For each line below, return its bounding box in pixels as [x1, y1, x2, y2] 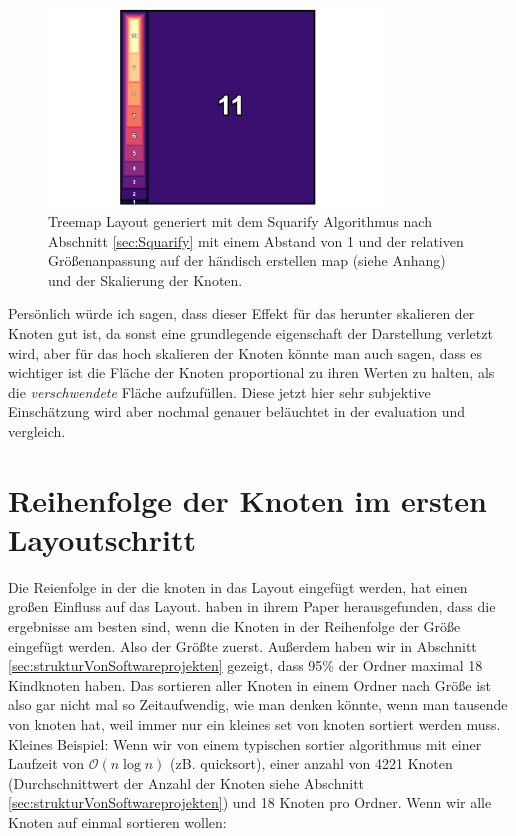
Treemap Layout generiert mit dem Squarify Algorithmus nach [48, 210, 432, 231]
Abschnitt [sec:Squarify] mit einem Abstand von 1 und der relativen [48, 230, 464, 251]
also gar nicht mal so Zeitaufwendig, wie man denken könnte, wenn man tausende [8, 694, 508, 715]
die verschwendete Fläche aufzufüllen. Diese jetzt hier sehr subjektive [8, 381, 431, 402]
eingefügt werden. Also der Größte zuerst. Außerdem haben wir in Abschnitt [8, 635, 477, 656]
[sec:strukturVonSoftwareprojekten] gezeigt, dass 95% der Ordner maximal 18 [8, 655, 483, 676]
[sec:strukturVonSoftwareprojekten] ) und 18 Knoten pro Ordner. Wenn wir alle [8, 792, 492, 813]
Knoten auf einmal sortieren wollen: [8, 811, 227, 832]
